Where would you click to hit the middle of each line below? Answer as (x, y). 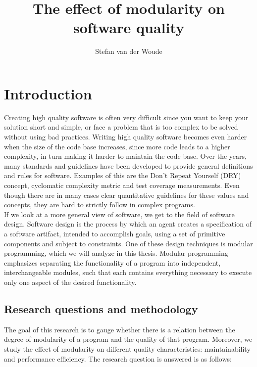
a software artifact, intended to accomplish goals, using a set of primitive (115, 233)
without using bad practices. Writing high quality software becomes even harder (126, 137)
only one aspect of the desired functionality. (70, 282)
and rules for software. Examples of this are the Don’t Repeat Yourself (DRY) (123, 175)
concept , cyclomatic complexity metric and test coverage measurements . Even (122, 185)
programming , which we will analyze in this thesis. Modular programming (116, 253)
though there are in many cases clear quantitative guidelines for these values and (127, 195)
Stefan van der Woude (129, 51)
